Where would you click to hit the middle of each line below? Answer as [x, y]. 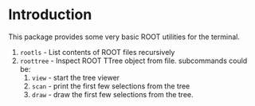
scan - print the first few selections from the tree [111, 86]
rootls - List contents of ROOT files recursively [97, 52]
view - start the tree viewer [76, 77]
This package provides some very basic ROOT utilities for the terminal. [124, 37]
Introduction [50, 15]
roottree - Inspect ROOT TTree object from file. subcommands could [133, 61]
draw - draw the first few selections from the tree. [112, 94]
